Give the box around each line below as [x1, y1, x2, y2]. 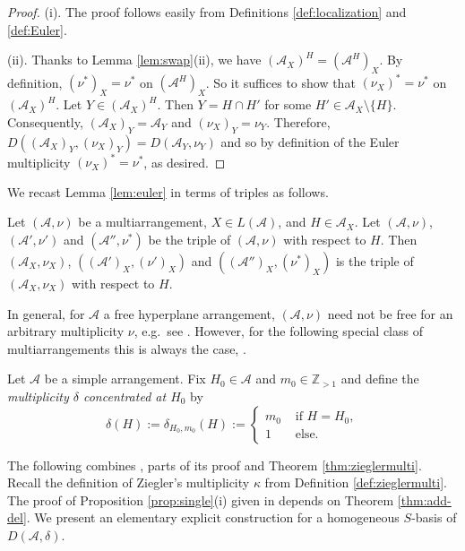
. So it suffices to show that [205, 73, 356, 91]
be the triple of [148, 229, 231, 248]
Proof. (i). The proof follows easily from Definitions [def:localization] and [7, 3, 407, 21]
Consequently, [7, 112, 83, 131]
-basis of [411, 508, 457, 527]
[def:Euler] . [7, 20, 67, 39]
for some [264, 95, 312, 114]
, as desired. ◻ [143, 152, 226, 171]
